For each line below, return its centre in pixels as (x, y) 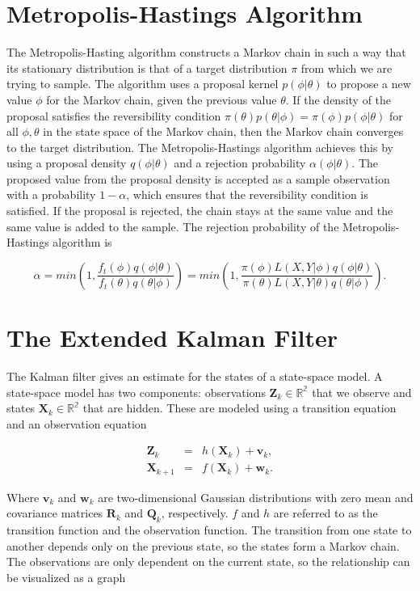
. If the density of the (338, 99)
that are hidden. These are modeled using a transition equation (239, 408)
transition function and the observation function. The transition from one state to (209, 530)
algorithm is (82, 242)
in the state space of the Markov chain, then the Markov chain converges (223, 131)
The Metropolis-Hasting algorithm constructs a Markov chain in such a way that (206, 52)
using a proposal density (67, 163)
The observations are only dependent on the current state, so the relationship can (208, 561)
